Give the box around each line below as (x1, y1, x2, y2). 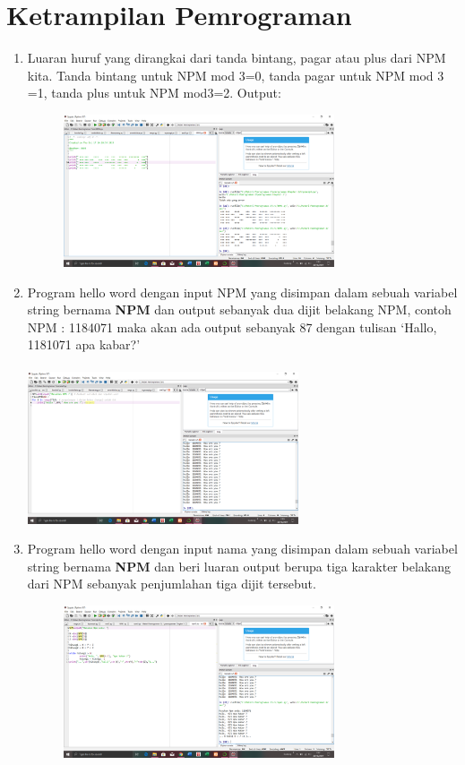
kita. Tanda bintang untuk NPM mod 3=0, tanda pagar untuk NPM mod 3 (27, 65, 444, 84)
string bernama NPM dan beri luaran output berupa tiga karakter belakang (27, 556, 451, 575)
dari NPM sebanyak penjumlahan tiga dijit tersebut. (27, 574, 316, 593)
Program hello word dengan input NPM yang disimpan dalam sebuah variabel (27, 282, 458, 301)
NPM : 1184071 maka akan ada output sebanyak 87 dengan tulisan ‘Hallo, (27, 317, 437, 336)
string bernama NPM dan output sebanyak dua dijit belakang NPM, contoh (27, 300, 452, 319)
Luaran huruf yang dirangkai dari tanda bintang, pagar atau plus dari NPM (27, 48, 446, 67)
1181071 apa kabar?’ (27, 335, 141, 354)
